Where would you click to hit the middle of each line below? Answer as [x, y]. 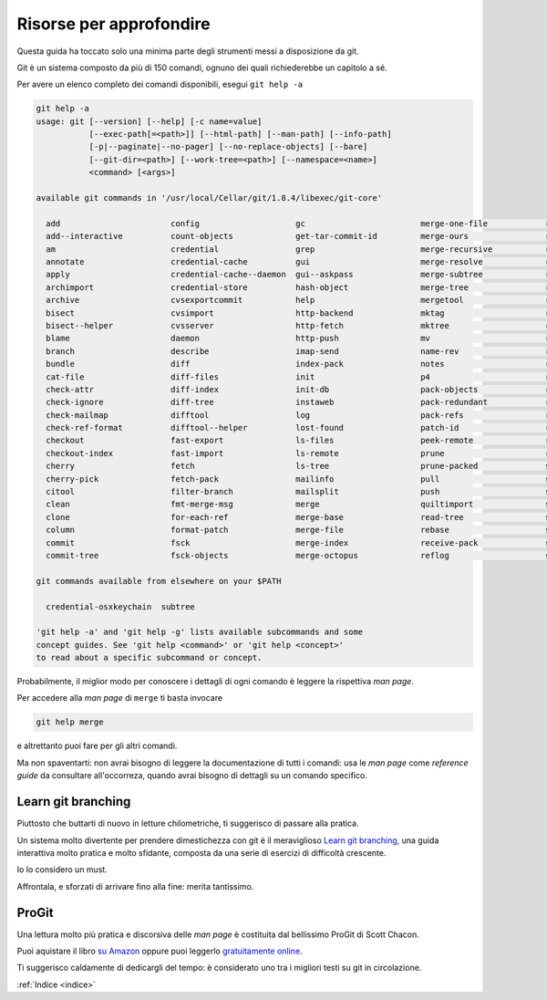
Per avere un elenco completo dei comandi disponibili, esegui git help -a [160, 84]
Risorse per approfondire [114, 24]
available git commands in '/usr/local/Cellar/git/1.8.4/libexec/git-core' [209, 198]
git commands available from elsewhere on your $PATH [159, 581]
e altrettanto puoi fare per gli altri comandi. [97, 746]
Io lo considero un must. [62, 870]
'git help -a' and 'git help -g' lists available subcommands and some [200, 632]
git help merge [70, 722]
